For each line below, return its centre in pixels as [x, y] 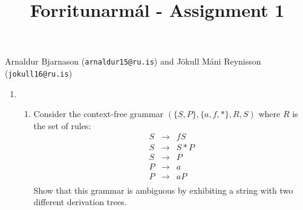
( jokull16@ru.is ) [39, 73]
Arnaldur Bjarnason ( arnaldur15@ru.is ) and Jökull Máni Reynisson [133, 61]
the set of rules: [62, 125]
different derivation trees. [80, 202]
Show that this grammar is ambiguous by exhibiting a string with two [163, 190]
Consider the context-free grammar [99, 114]
